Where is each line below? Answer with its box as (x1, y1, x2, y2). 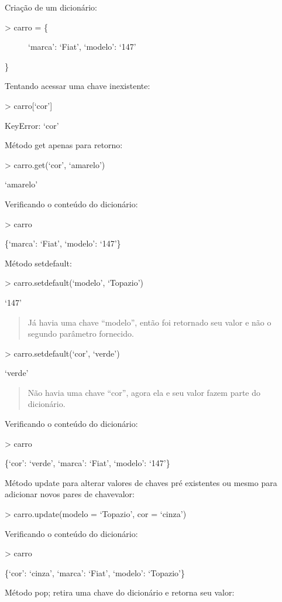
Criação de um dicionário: (5, 1, 97, 13)
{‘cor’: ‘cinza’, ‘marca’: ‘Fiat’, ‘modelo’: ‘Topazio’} (5, 566, 185, 579)
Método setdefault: (5, 256, 72, 269)
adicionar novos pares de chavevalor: (5, 488, 135, 500)
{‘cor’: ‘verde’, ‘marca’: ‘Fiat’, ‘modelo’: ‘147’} (5, 457, 170, 469)
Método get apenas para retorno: (5, 139, 123, 151)
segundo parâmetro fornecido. (27, 327, 134, 340)
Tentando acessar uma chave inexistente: (5, 80, 150, 92)
